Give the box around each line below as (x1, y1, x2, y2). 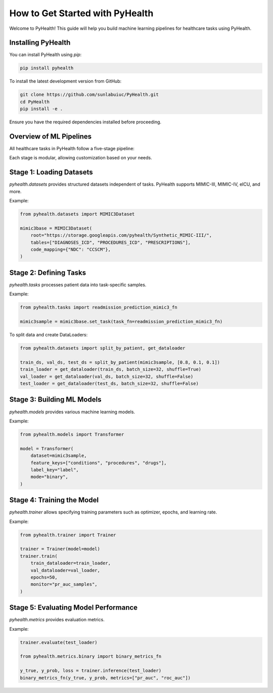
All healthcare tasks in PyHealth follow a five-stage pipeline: (9, 146, 135, 152)
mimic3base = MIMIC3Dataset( (20, 225, 93, 231)
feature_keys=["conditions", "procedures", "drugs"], (30, 460, 167, 465)
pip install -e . (20, 106, 63, 112)
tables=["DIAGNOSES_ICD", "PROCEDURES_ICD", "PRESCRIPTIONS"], (30, 239, 191, 245)
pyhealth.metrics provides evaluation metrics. (9, 617, 105, 623)
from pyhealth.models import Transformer (20, 431, 124, 437)
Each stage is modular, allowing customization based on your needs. (9, 155, 152, 161)
